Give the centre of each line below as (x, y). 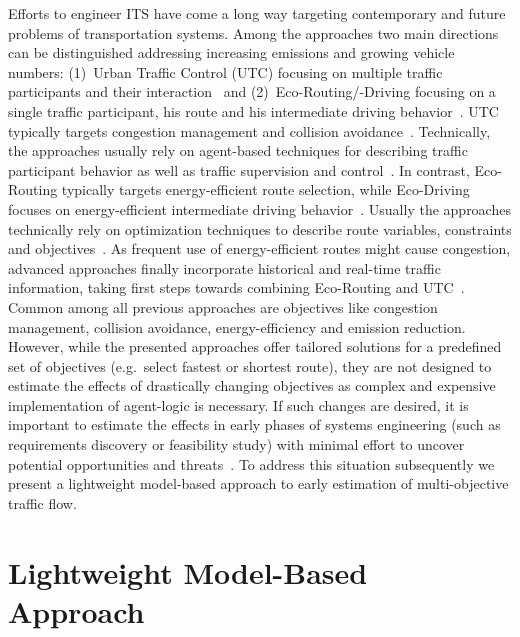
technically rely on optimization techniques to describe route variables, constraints (260, 228)
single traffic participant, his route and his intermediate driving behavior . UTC (253, 110)
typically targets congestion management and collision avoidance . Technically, (249, 130)
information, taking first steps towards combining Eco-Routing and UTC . (236, 287)
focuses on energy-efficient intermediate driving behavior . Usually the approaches (259, 208)
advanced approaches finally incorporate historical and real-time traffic (224, 267)
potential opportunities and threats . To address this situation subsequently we (251, 463)
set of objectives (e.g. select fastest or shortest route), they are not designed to (250, 365)
